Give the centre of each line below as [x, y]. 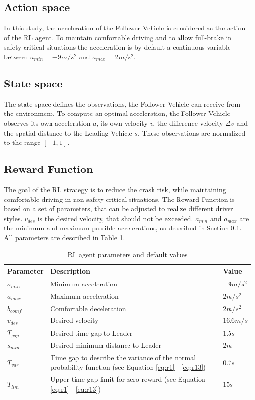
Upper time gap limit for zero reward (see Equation [128, 379]
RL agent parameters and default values [127, 254]
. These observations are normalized [191, 132]
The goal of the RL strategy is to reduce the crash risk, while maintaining [115, 189]
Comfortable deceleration [88, 308]
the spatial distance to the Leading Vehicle [68, 132]
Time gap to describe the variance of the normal [123, 357]
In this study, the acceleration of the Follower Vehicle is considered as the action [125, 28]
